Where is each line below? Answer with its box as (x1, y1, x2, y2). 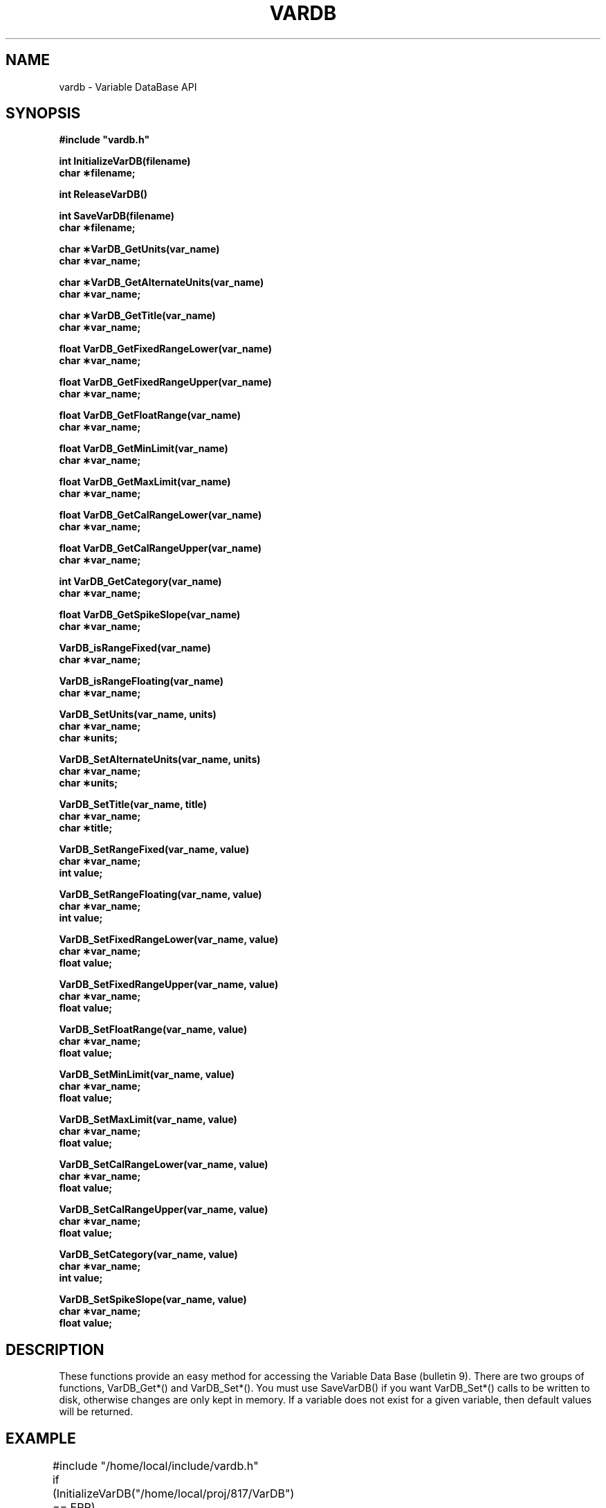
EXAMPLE (6, 1429, 76, 1447)
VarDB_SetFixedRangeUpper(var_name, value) (59, 978, 279, 991)
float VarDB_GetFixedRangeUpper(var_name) (59, 376, 272, 388)
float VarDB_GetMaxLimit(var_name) (59, 476, 231, 488)
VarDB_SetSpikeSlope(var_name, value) (59, 1293, 247, 1306)
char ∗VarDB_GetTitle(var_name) (59, 309, 216, 322)
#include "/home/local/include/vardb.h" (52, 1459, 259, 1473)
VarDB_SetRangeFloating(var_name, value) (59, 888, 262, 901)
